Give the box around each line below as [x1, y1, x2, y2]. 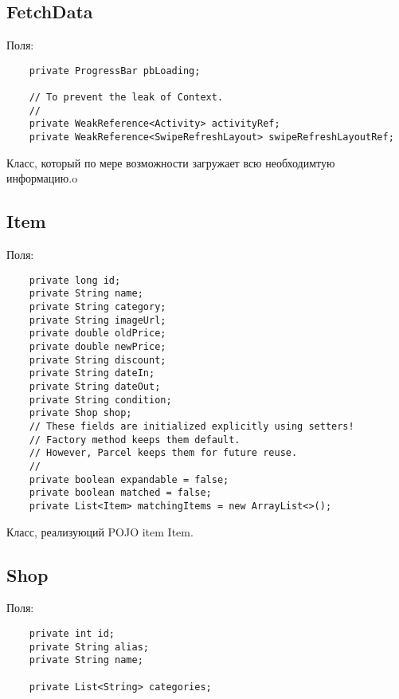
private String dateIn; [29, 367, 155, 379]
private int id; [29, 627, 115, 639]
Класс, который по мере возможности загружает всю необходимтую [6, 154, 335, 171]
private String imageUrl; [29, 314, 166, 326]
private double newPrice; [29, 341, 166, 352]
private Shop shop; [29, 407, 132, 419]
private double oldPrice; [29, 328, 166, 340]
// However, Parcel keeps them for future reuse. [29, 447, 298, 459]
